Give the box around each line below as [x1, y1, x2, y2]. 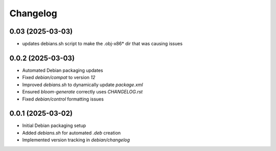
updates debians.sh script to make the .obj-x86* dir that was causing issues [22, 41, 183, 47]
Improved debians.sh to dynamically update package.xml [22, 82, 143, 88]
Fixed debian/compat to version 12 [22, 74, 96, 81]
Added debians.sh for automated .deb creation [22, 130, 121, 136]
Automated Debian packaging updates [22, 67, 103, 73]
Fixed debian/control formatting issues [22, 96, 104, 102]
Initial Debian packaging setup [22, 122, 86, 129]
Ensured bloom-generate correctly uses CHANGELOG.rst [22, 89, 143, 95]
